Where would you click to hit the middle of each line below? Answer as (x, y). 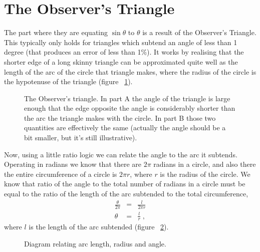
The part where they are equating (56, 32)
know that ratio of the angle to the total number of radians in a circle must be (125, 184)
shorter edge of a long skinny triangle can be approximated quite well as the (121, 61)
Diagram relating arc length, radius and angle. (95, 243)
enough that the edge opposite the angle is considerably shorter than (130, 108)
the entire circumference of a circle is (61, 174)
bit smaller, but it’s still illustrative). (81, 138)
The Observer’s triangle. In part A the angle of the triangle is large (127, 98)
